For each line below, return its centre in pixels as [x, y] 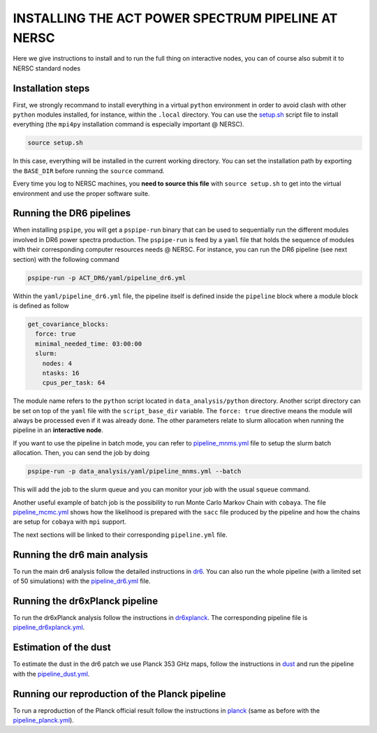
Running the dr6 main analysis [81, 555]
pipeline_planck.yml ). [44, 720]
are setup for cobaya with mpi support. [70, 522]
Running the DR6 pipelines [72, 213]
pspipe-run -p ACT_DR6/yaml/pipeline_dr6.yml [107, 278]
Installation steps [51, 88]
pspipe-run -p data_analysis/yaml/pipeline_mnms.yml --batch [134, 472]
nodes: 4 [57, 363]
